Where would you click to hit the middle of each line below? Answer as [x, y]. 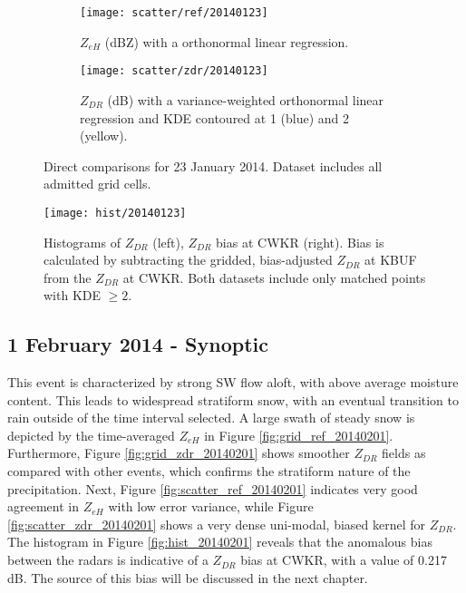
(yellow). [104, 136]
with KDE [73, 295]
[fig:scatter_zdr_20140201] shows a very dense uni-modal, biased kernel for [217, 524]
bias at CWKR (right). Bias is [300, 242]
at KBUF [391, 260]
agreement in [43, 506]
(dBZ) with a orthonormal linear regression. [227, 41]
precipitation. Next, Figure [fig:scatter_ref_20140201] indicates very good [213, 488]
